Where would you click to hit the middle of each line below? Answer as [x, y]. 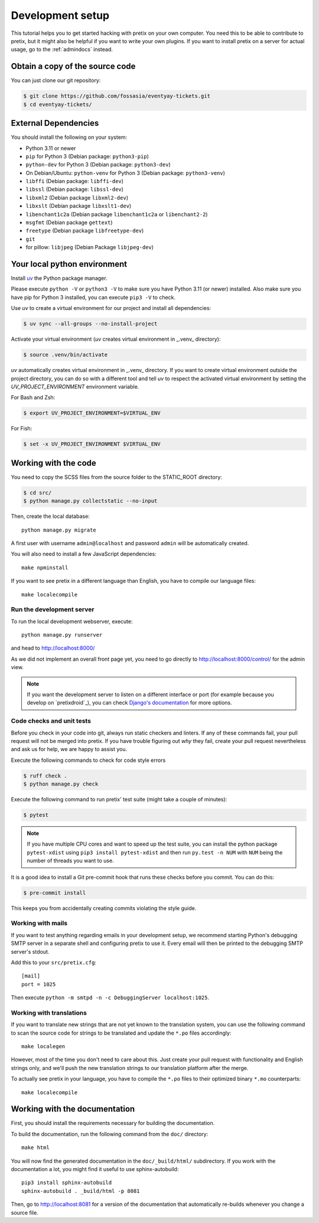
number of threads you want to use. [71, 861]
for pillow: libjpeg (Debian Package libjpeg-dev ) [89, 247]
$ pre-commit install [55, 893]
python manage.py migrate [59, 530]
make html [35, 1148]
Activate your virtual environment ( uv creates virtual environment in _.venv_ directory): [116, 339]
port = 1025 [39, 984]
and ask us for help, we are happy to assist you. [69, 749]
